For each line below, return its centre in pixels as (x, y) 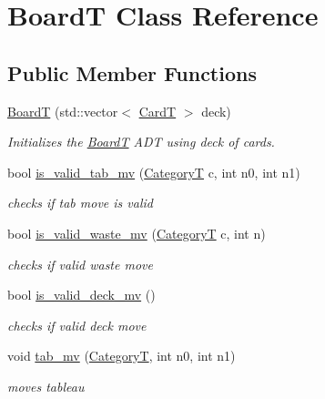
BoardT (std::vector (63, 111)
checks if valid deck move (77, 325)
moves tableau (46, 386)
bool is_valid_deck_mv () (81, 295)
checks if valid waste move (80, 264)
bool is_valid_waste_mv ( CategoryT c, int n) (137, 233)
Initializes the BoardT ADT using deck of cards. (141, 142)
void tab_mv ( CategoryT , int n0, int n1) (122, 356)
